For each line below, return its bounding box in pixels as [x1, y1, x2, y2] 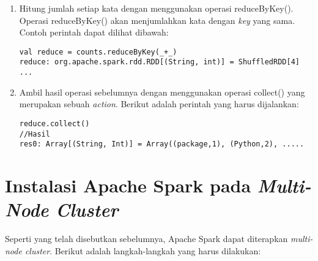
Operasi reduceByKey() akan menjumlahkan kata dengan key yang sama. [19, 13, 295, 26]
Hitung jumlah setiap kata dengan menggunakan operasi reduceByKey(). [19, 2, 294, 14]
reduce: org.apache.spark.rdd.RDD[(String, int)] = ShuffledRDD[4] [19, 58, 300, 67]
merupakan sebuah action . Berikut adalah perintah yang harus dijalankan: [19, 97, 299, 110]
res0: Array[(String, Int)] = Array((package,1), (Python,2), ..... [19, 140, 305, 149]
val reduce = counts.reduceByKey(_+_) [19, 47, 177, 56]
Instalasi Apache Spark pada [5, 173, 251, 198]
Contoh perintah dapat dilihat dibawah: [19, 26, 169, 39]
